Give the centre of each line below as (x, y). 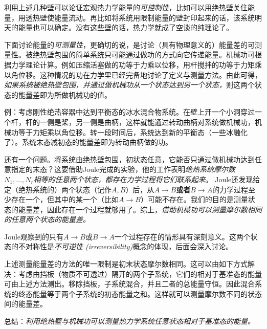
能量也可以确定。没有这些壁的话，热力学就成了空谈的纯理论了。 (126, 27)
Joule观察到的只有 (34, 236)
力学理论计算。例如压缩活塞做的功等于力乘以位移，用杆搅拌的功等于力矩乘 (136, 64)
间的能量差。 (26, 304)
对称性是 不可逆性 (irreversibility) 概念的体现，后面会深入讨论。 (129, 246)
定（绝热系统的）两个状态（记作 (58, 189)
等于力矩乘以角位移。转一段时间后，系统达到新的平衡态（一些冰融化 (133, 132)
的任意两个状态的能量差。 (47, 219)
